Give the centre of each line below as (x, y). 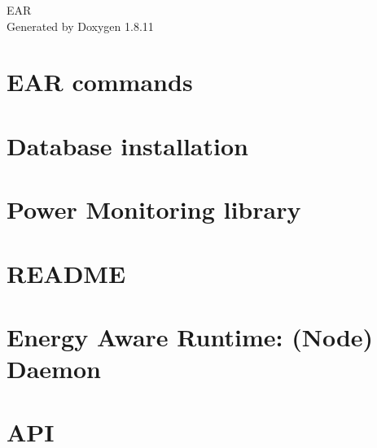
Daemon (54, 369)
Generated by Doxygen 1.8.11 (80, 26)
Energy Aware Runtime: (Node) (190, 336)
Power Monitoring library (154, 209)
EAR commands (100, 82)
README (66, 273)
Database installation (127, 145)
